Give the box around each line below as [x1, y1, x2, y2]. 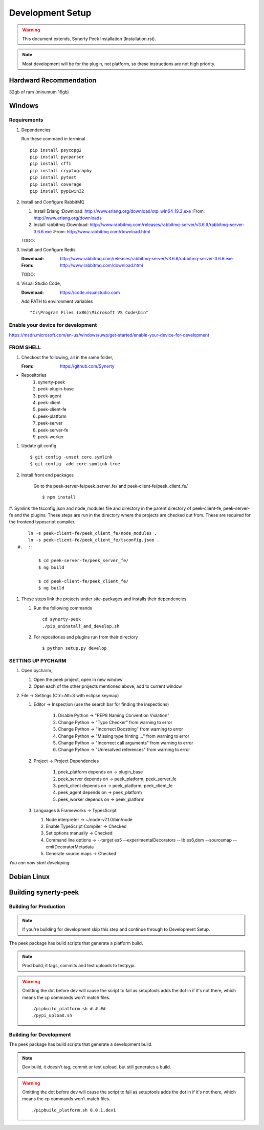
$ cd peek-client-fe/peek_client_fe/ [38, 578, 129, 584]
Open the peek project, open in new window [33, 677, 123, 682]
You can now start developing [9, 859, 69, 865]
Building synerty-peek [9, 888, 79, 896]
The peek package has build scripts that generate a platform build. [9, 940, 143, 946]
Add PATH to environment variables [21, 298, 93, 304]
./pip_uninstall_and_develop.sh [42, 623, 120, 629]
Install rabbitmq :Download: [33, 222, 89, 227]
